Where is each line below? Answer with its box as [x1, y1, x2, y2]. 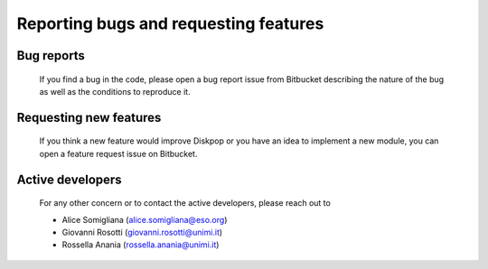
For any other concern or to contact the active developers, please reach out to [39, 198, 332, 209]
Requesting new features [16, 109, 162, 125]
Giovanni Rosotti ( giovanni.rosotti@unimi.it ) [61, 227, 223, 237]
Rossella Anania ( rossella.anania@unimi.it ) [61, 239, 220, 250]
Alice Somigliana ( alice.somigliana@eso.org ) [61, 214, 228, 225]
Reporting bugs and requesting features [16, 14, 324, 33]
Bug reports [16, 48, 86, 63]
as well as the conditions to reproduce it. [39, 86, 191, 97]
